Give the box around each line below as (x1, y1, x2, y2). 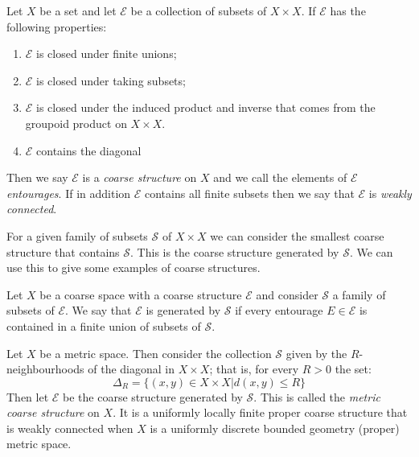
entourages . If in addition (6, 184, 131, 201)
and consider (256, 286, 318, 303)
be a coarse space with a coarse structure (39, 286, 242, 303)
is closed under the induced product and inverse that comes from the (36, 99, 376, 116)
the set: (335, 360, 372, 377)
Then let (6, 388, 49, 405)
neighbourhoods (6, 360, 84, 377)
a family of (332, 286, 386, 303)
